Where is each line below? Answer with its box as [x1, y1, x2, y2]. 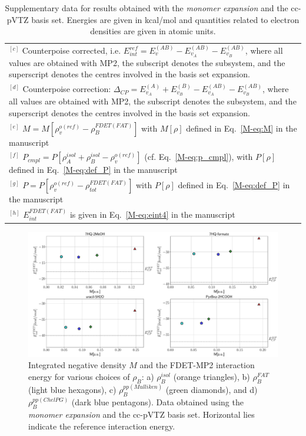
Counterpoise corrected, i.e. [22, 44, 121, 57]
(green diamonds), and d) [165, 383, 258, 396]
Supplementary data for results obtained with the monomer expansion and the [5, 2, 288, 14]
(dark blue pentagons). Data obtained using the [71, 396, 244, 408]
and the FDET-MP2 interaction [139, 359, 255, 371]
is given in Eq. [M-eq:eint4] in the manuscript [69, 208, 235, 220]
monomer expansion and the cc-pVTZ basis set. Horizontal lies [28, 408, 255, 420]
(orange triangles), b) [173, 371, 250, 383]
